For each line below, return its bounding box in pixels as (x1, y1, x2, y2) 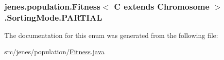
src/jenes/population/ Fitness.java (4, 46, 104, 56)
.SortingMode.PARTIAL (4, 11, 103, 23)
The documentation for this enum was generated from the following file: (4, 30, 218, 40)
